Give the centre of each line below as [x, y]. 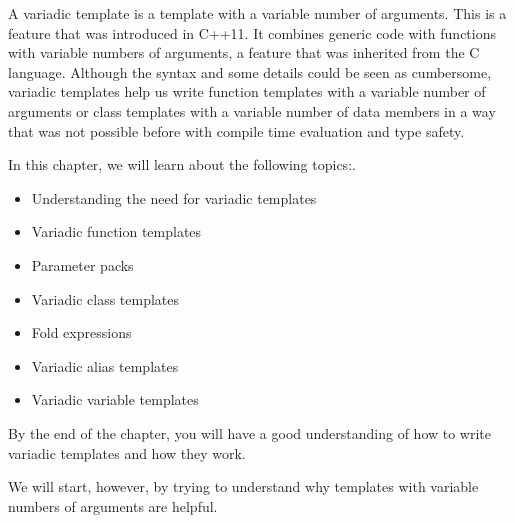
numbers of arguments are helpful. [113, 505]
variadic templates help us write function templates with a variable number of [247, 91]
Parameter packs [82, 264]
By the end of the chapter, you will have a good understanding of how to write [250, 432]
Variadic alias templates [105, 365]
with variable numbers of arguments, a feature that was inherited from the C [244, 52]
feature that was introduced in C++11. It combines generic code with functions [252, 32]
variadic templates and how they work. [127, 452]
